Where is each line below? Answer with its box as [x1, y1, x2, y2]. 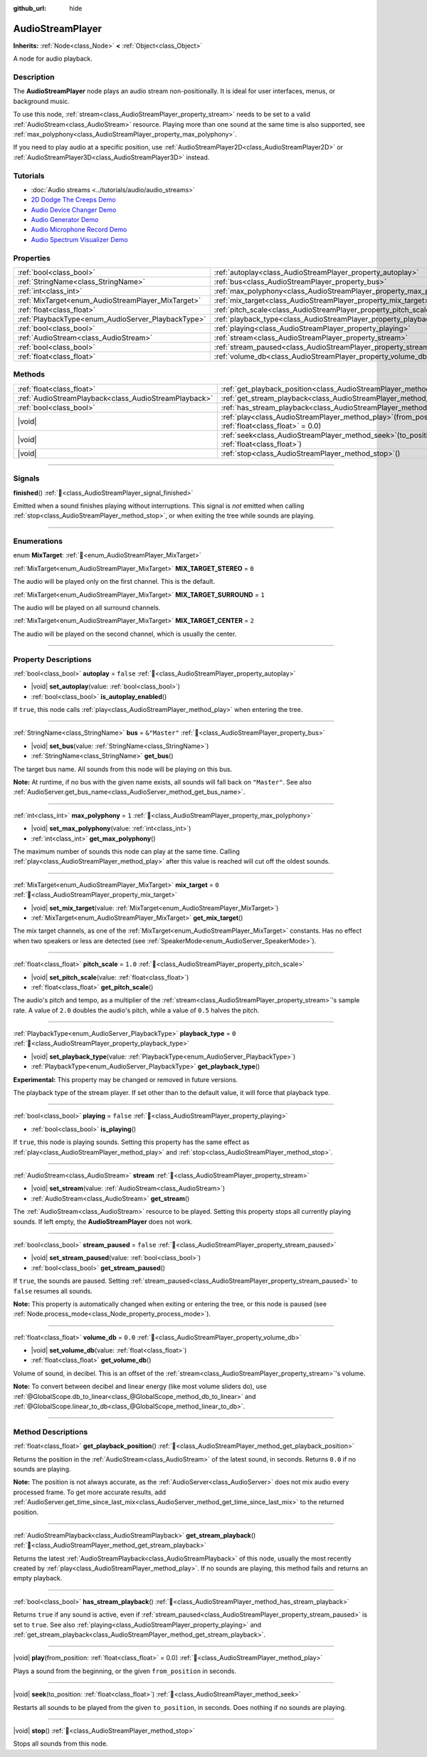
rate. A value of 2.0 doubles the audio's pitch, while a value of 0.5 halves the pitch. [13, 1006, 260, 1014]
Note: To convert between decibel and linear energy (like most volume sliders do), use [13, 1382, 267, 1391]
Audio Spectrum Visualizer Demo [31, 235, 128, 243]
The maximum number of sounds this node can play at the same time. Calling [13, 847, 240, 856]
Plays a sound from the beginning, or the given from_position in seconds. [13, 1667, 236, 1675]
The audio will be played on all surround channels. [13, 604, 161, 612]
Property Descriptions [13, 654, 92, 664]
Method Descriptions [13, 1427, 88, 1437]
